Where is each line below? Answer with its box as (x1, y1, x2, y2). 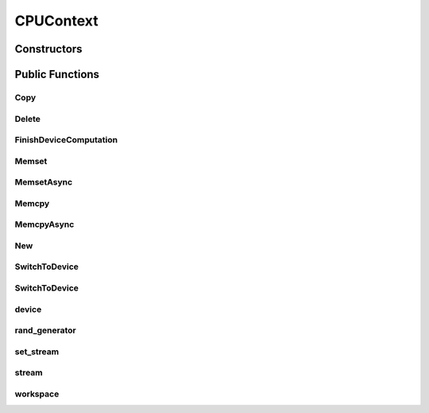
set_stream (14, 346, 60, 357)
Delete (14, 113, 41, 124)
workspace (14, 388, 60, 399)
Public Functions (14, 68, 99, 81)
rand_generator (14, 325, 76, 336)
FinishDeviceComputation (14, 134, 118, 146)
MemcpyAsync (14, 219, 75, 230)
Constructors (14, 42, 83, 56)
